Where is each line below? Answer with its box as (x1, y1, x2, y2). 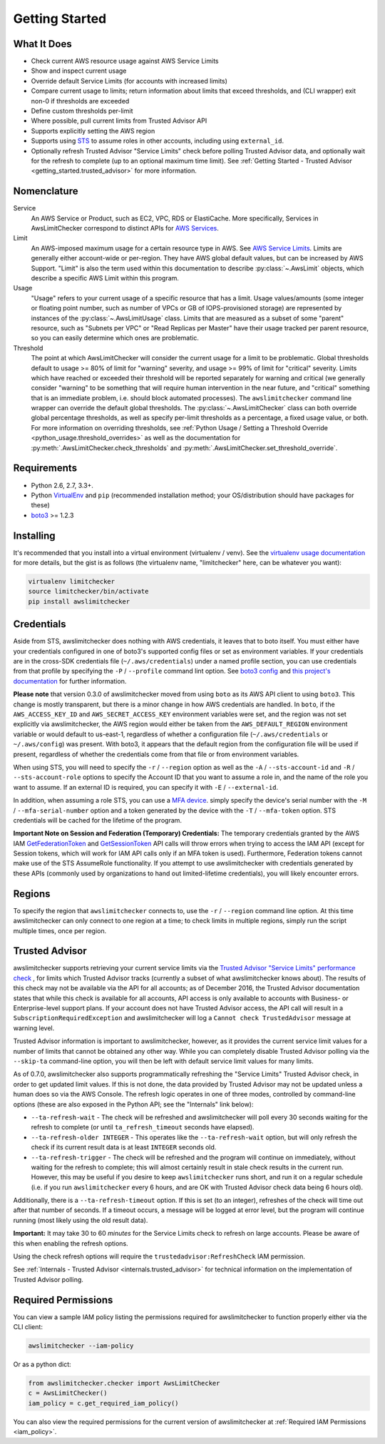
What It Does (13, 38, 72, 50)
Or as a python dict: (13, 1360, 71, 1369)
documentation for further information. (13, 676, 127, 685)
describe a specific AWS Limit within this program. (31, 274, 180, 282)
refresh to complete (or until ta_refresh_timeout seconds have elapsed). (31, 1123, 255, 1132)
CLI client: (13, 1323, 43, 1331)
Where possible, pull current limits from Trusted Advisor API (31, 116, 207, 125)
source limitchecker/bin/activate (28, 587, 149, 596)
